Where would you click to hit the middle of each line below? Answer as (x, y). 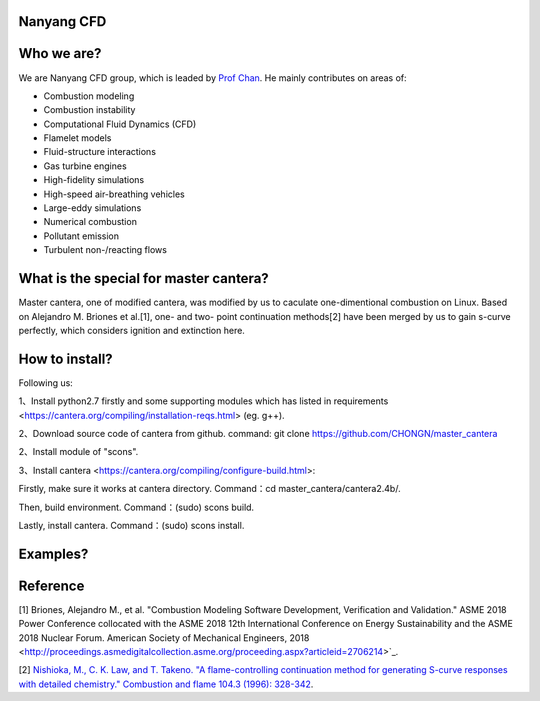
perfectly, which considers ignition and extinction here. (131, 330)
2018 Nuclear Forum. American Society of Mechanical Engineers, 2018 (164, 637)
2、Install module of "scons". (78, 452)
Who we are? (60, 53)
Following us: (46, 382)
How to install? (66, 358)
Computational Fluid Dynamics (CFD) (120, 124)
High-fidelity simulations (94, 180)
